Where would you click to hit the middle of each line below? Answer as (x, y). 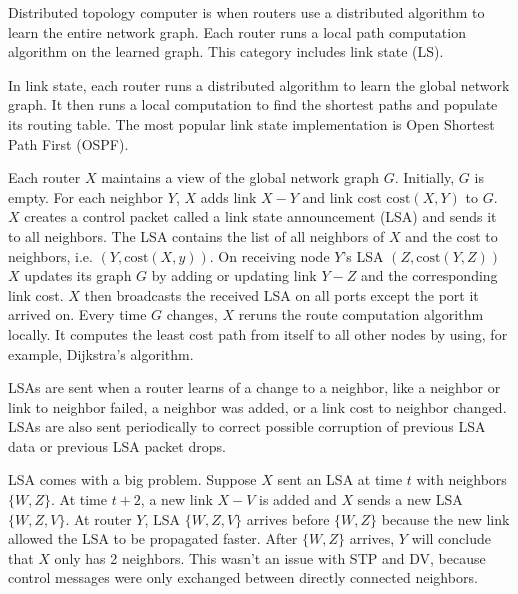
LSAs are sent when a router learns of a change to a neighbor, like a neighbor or (254, 387)
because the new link (445, 518)
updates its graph (78, 275)
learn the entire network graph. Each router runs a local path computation (237, 31)
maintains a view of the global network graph (240, 177)
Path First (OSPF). (68, 143)
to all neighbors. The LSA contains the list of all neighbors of (196, 235)
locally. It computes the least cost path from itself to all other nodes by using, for (258, 333)
